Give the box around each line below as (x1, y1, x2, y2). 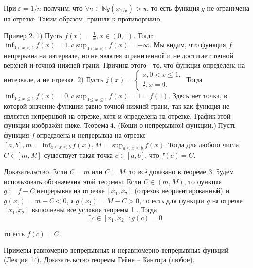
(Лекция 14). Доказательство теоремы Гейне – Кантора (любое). (4, 254, 195, 265)
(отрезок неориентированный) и (134, 186, 229, 196)
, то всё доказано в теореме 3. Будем (125, 166, 234, 176)
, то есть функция (147, 3, 199, 13)
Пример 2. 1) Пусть (4, 30, 62, 40)
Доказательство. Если (4, 166, 68, 176)
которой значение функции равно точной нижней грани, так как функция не (4, 101, 230, 111)
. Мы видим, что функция (149, 40, 226, 50)
